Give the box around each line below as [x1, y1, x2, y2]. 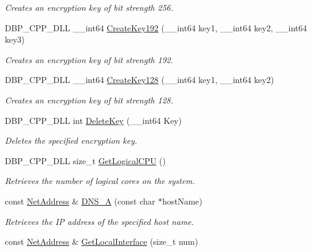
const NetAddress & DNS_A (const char [5, 194, 156, 207]
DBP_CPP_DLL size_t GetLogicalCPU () [5, 154, 166, 167]
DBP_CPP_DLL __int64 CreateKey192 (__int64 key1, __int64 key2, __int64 [5, 21, 307, 34]
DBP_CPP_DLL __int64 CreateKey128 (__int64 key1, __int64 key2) [5, 73, 274, 86]
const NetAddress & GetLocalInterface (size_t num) [5, 235, 198, 248]
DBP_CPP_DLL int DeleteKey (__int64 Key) [5, 114, 182, 126]
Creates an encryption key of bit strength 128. [5, 93, 173, 106]
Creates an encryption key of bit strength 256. [5, 1, 173, 13]
